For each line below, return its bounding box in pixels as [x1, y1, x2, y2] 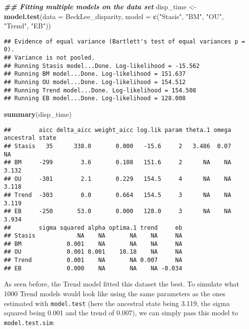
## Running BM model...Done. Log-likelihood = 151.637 [4, 70, 186, 78]
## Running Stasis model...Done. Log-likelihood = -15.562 [4, 62, 200, 69]
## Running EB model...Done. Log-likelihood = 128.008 [4, 95, 186, 102]
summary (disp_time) [4, 109, 72, 119]
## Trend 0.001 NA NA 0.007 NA [4, 257, 183, 264]
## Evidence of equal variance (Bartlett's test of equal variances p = [4, 38, 245, 45]
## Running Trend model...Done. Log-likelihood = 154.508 [4, 87, 196, 94]
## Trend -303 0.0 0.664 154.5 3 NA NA [4, 191, 231, 198]
